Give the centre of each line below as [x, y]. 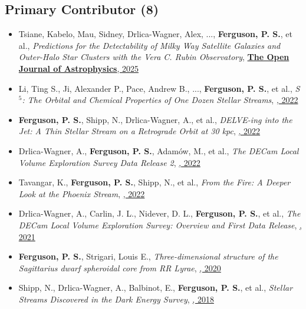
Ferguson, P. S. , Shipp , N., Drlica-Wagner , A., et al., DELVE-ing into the [155, 119]
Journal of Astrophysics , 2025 [78, 68]
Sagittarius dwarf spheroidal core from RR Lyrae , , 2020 [120, 268]
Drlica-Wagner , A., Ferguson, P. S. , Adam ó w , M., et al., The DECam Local [159, 150]
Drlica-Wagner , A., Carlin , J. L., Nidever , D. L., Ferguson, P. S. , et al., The [159, 213]
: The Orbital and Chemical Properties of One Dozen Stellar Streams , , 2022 [160, 100]
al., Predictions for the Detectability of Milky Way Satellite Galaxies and [149, 45]
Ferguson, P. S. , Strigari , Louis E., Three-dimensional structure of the [148, 256]
